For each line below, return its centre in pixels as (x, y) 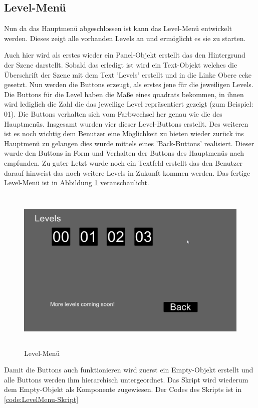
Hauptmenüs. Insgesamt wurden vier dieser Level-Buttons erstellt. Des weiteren (126, 123)
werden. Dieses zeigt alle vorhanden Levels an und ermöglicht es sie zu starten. (125, 38)
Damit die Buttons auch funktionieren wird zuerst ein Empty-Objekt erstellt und (129, 370)
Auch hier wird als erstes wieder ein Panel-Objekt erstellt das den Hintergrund (125, 55)
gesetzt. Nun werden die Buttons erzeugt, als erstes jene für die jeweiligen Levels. (129, 84)
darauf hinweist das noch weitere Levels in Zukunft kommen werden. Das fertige (127, 172)
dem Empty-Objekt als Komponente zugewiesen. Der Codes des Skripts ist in (123, 389)
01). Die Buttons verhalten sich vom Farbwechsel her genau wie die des (113, 113)
